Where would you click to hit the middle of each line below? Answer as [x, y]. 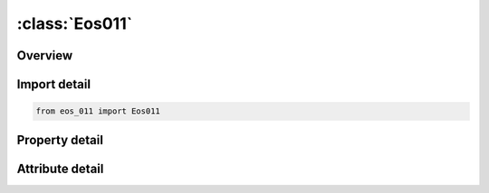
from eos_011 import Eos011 [98, 111]
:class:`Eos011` [75, 23]
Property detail [60, 140]
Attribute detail [60, 168]
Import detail [53, 84]
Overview [45, 55]
